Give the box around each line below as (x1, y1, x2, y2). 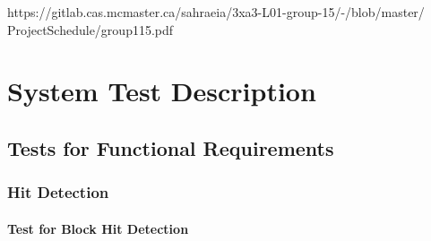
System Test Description (7, 73, 316, 109)
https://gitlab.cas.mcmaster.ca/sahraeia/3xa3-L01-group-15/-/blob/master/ (7, 3, 425, 21)
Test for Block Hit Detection (7, 219, 189, 237)
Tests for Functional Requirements (7, 133, 334, 161)
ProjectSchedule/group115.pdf (7, 20, 174, 39)
